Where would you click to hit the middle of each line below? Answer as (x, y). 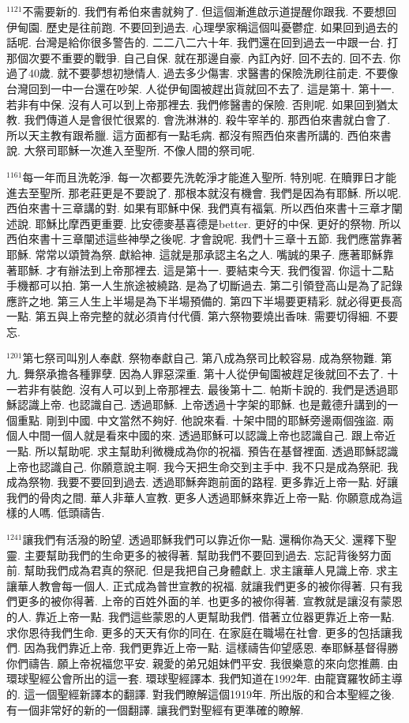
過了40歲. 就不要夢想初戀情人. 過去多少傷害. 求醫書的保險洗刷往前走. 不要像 (203, 73)
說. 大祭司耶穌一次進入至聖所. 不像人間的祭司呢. (131, 150)
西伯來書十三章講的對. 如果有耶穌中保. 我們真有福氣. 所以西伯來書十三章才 (199, 208)
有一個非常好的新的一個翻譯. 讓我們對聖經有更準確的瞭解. (155, 709)
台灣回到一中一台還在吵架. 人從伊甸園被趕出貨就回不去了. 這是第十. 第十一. (201, 88)
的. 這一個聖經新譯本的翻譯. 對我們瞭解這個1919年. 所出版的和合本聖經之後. (201, 693)
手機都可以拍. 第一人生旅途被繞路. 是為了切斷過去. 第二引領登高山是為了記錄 (204, 285)
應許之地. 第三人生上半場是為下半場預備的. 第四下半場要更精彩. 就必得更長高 (204, 300)
